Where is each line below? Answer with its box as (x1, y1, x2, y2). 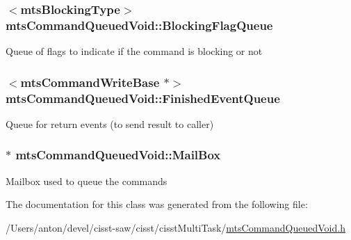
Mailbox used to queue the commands (6, 173, 168, 188)
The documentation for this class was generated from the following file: (6, 197, 308, 211)
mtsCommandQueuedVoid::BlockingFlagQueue (6, 16, 273, 33)
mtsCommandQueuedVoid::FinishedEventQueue (6, 89, 280, 106)
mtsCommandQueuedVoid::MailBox (15, 146, 221, 163)
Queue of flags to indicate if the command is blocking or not (6, 44, 263, 58)
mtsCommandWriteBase (20, 73, 160, 90)
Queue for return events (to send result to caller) (6, 116, 214, 131)
